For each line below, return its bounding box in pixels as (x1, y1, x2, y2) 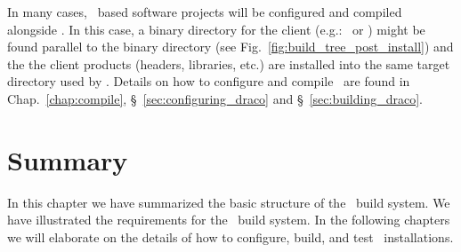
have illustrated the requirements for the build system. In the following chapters (7, 210, 450, 229)
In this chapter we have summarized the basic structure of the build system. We (7, 193, 450, 211)
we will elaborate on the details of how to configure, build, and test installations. (7, 227, 454, 246)
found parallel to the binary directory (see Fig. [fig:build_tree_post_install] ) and (7, 37, 454, 56)
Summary (7, 141, 128, 177)
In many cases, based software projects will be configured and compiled (7, 3, 402, 20)
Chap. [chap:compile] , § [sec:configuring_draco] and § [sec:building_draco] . (7, 89, 424, 107)
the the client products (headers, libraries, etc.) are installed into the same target (7, 54, 450, 73)
